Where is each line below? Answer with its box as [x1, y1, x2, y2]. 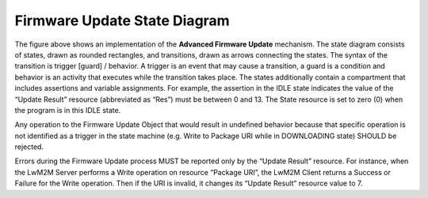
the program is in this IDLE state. [14, 105, 121, 114]
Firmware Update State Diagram [14, 12, 230, 29]
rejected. [14, 142, 44, 151]
